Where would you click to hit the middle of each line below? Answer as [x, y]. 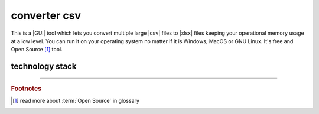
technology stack [44, 66]
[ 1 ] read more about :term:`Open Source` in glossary [76, 101]
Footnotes [26, 89]
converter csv [46, 15]
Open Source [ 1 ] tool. [37, 50]
